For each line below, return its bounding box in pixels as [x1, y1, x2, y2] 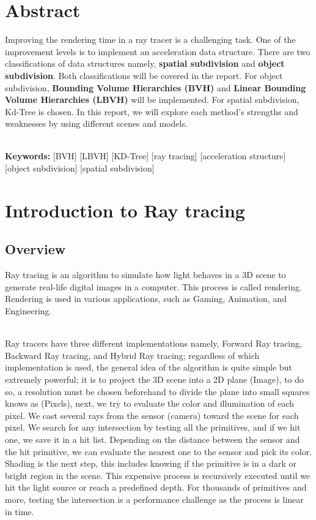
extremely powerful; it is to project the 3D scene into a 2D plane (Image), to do [5, 372, 304, 385]
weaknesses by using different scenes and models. [5, 117, 188, 130]
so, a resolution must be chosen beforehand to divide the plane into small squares [5, 385, 310, 398]
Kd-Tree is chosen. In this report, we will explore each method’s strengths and [5, 105, 298, 118]
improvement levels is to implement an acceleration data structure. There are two [5, 45, 310, 58]
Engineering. [5, 304, 52, 317]
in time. [5, 505, 34, 518]
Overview [5, 239, 66, 258]
